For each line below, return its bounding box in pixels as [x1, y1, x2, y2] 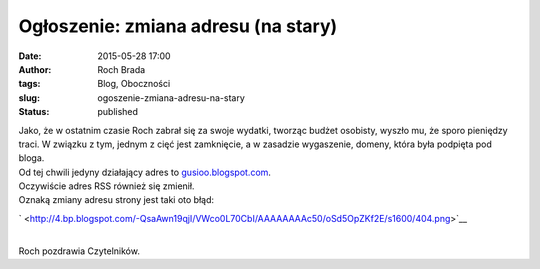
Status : [18, 106, 50, 118]
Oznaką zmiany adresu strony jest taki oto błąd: [18, 194, 215, 206]
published [97, 106, 139, 118]
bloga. [18, 152, 45, 164]
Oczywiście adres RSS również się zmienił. [18, 180, 195, 192]
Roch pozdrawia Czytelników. [18, 245, 140, 257]
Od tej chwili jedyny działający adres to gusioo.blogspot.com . [18, 166, 272, 178]
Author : [18, 63, 52, 75]
